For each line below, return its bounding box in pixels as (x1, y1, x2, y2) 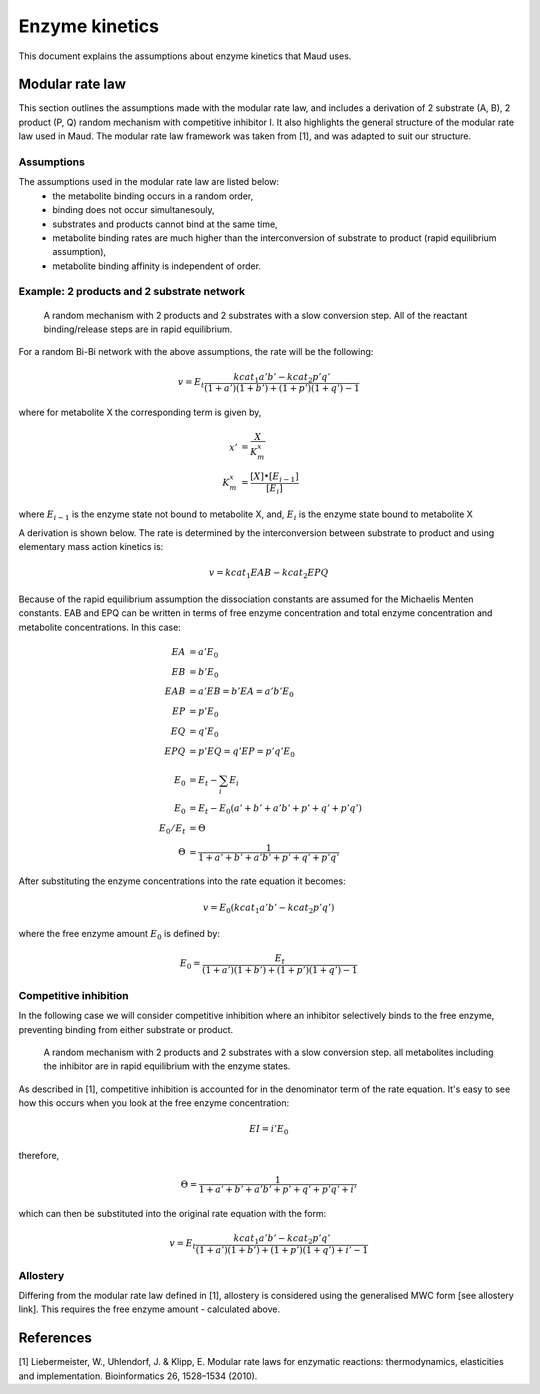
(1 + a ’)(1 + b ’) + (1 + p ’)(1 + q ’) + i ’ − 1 (195, 1244, 369, 1255)
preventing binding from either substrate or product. (18, 1023, 234, 1035)
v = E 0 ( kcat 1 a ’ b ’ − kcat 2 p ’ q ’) (203, 901, 335, 915)
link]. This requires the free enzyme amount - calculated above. (18, 1303, 280, 1315)
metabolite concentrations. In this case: (18, 621, 182, 633)
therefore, (18, 1150, 60, 1161)
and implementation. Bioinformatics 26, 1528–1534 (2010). (18, 1370, 258, 1382)
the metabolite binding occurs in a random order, (52, 190, 254, 202)
